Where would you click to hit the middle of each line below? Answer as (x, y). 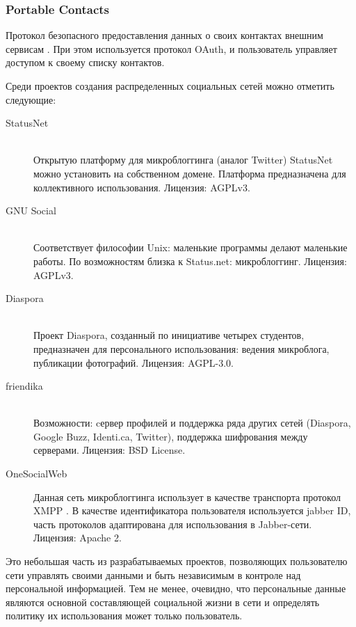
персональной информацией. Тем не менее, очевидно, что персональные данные (176, 588)
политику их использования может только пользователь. (124, 616)
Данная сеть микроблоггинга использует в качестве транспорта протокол (187, 497)
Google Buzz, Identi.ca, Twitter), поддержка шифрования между (171, 436)
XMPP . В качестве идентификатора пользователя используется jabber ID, (192, 510)
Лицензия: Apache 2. (78, 538)
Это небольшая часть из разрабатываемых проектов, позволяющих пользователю (177, 561)
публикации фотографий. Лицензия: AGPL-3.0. (133, 362)
